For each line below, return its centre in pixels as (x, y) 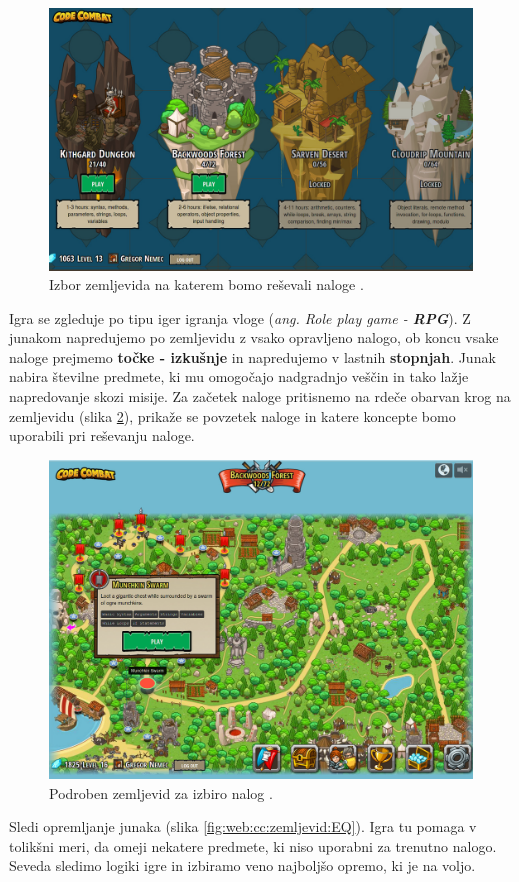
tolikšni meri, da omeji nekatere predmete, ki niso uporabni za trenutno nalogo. (253, 845)
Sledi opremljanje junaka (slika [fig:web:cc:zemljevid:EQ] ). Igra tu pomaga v (243, 826)
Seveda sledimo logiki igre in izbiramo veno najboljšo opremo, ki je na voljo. (242, 865)
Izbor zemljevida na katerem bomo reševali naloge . (206, 284)
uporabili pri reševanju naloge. (102, 435)
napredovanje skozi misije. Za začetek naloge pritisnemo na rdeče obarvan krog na (260, 396)
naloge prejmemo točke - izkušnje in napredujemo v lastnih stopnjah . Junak (252, 356)
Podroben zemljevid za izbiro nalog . (161, 792)
